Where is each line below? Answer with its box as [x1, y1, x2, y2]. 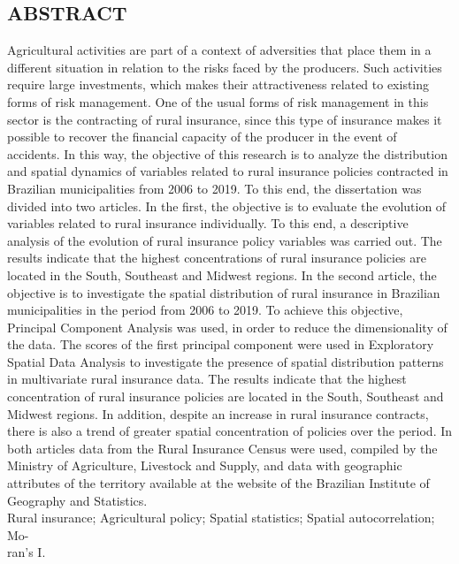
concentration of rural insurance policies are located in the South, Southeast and [7, 387, 444, 406]
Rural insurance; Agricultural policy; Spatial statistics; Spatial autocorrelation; [7, 508, 435, 527]
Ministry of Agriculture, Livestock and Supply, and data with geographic [7, 456, 402, 475]
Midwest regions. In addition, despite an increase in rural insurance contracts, [7, 404, 429, 423]
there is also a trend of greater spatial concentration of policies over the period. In [7, 422, 453, 440]
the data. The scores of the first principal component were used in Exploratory [7, 335, 434, 354]
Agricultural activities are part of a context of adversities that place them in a [7, 41, 432, 59]
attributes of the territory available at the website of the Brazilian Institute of [7, 474, 430, 492]
